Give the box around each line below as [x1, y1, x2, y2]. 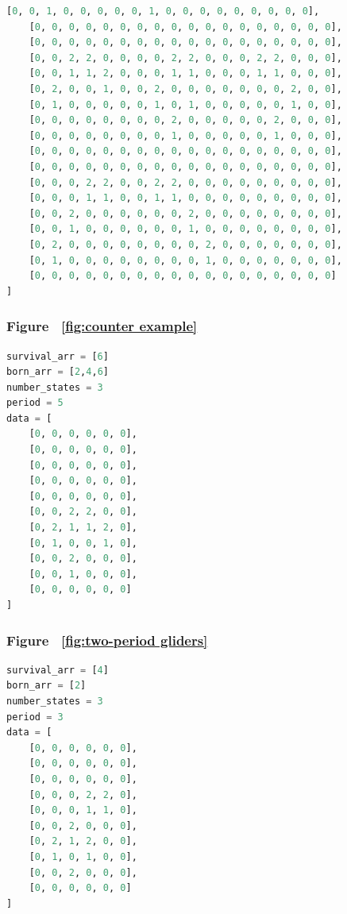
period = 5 [6, 397, 64, 409]
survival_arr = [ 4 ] [6, 664, 109, 676]
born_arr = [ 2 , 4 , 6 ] [6, 366, 109, 378]
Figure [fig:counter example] [6, 316, 198, 336]
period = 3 [6, 711, 64, 723]
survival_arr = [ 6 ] [6, 350, 109, 362]
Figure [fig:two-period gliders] [6, 630, 208, 650]
